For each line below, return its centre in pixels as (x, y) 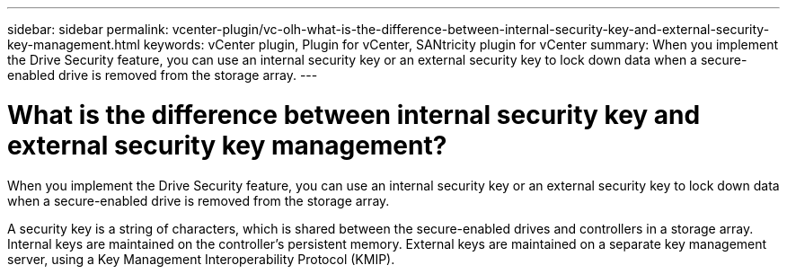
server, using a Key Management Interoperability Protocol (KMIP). (201, 259)
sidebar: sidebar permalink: (88, 29)
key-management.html (74, 44)
